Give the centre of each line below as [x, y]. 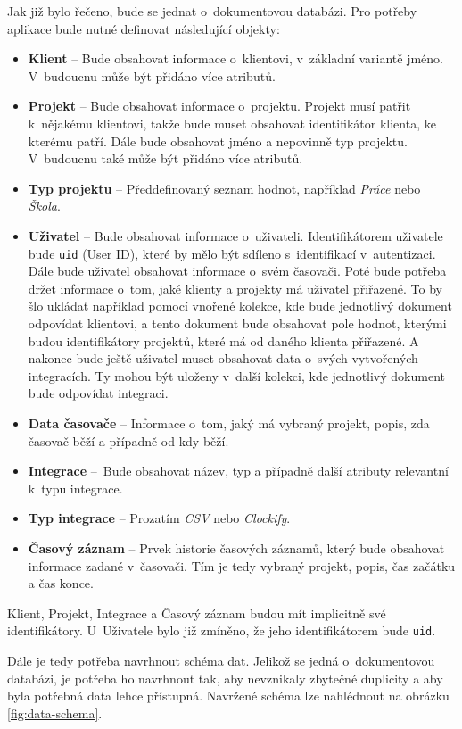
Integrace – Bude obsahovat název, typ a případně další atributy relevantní [238, 471]
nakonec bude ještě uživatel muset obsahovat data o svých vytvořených [223, 358]
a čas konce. [61, 583]
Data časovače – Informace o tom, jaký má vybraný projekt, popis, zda [229, 422]
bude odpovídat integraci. [98, 393]
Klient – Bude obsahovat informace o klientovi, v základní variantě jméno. [236, 58]
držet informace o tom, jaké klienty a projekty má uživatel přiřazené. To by [235, 288]
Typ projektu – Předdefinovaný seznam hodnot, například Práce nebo [224, 188]
